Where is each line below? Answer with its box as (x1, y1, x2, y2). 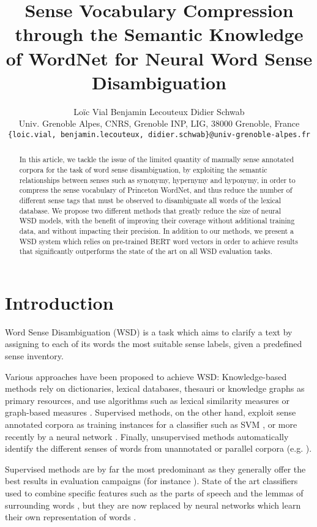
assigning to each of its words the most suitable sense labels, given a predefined (5, 337, 302, 350)
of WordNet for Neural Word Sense (6, 45, 313, 70)
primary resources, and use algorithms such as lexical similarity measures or (5, 394, 289, 406)
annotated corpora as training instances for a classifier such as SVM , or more (5, 417, 297, 430)
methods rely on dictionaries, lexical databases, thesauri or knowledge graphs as (5, 382, 305, 395)
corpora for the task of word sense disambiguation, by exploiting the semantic (19, 164, 267, 174)
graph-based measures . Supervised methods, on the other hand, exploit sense (5, 406, 296, 419)
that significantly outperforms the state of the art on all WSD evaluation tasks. (19, 246, 272, 256)
